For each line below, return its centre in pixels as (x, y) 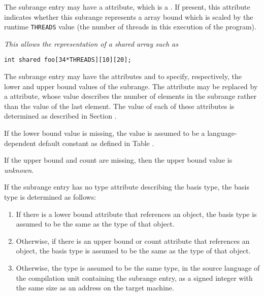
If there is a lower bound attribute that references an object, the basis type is (136, 214)
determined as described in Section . (60, 116)
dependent (20, 143)
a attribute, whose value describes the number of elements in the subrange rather (130, 96)
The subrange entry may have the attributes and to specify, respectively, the (123, 76)
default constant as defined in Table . (96, 143)
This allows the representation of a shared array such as (91, 43)
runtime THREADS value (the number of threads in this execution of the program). (130, 27)
